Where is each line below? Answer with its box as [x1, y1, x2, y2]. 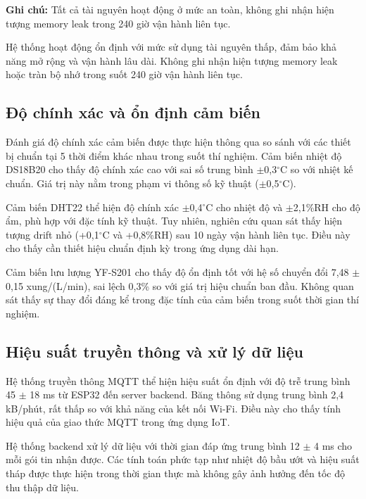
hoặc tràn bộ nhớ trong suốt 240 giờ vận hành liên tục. [6, 67, 243, 82]
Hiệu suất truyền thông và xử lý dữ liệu [6, 340, 304, 362]
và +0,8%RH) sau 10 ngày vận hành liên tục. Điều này [113, 227, 351, 241]
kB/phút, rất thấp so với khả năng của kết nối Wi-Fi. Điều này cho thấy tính [6, 400, 341, 415]
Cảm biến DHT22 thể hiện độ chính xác [6, 199, 179, 214]
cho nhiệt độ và [216, 199, 283, 214]
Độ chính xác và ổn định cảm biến [6, 101, 260, 123]
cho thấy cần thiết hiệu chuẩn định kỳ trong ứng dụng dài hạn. [6, 241, 279, 255]
